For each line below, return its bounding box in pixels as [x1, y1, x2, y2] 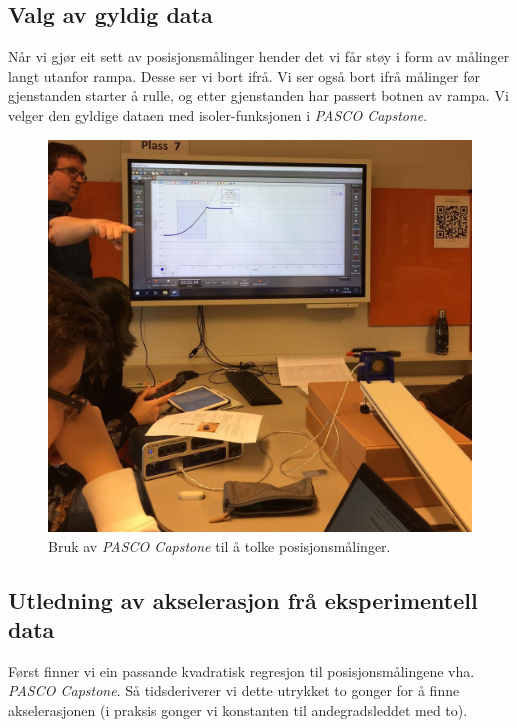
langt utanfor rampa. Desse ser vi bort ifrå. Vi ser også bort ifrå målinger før [8, 65, 480, 86]
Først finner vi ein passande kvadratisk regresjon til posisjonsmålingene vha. [8, 660, 475, 681]
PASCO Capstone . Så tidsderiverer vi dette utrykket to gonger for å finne [8, 680, 460, 701]
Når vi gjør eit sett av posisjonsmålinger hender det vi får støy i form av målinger [8, 46, 510, 67]
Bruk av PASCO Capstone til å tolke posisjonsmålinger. [48, 535, 391, 556]
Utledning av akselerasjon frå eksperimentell [8, 584, 478, 615]
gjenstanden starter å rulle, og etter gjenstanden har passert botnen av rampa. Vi [8, 85, 509, 106]
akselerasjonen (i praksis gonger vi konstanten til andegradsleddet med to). [8, 700, 468, 721]
